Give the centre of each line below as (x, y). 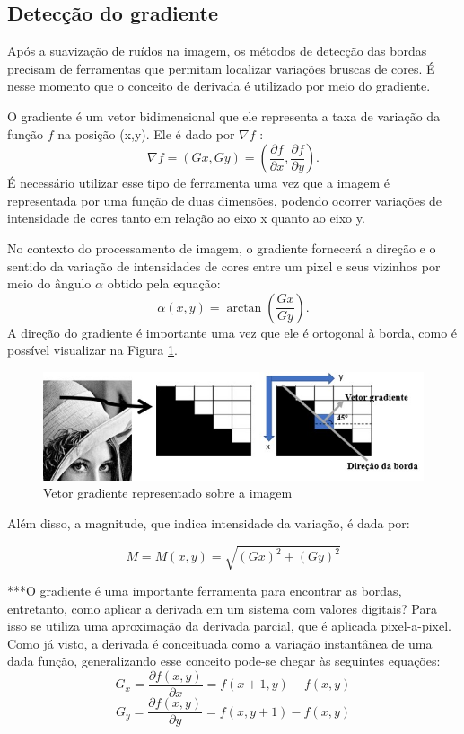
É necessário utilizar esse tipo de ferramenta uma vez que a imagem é (199, 183)
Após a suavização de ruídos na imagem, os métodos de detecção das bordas (217, 51)
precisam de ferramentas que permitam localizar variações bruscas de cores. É (221, 68)
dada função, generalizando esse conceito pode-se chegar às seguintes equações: (224, 661)
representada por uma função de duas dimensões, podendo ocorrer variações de (225, 200)
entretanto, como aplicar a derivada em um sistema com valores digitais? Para (222, 608)
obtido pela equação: (164, 283)
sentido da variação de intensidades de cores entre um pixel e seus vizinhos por (224, 265)
